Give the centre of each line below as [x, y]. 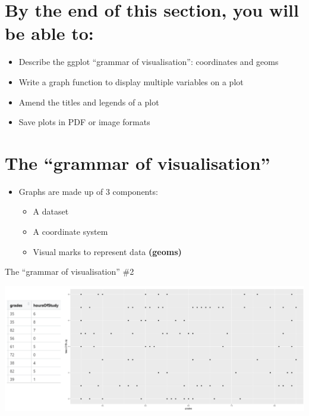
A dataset [51, 211]
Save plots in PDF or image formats [84, 122]
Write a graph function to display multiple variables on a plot [131, 81]
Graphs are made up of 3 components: [88, 191]
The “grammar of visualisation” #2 [70, 271]
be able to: [49, 33]
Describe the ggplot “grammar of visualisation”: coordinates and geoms [149, 62]
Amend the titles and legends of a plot [89, 102]
